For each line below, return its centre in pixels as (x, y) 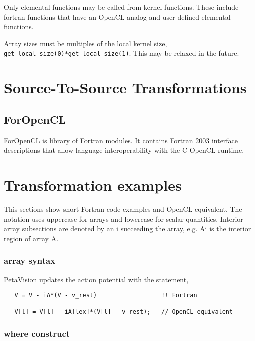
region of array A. (31, 238)
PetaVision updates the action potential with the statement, (96, 279)
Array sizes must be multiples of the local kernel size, (86, 43)
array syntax (30, 261)
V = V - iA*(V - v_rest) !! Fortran (106, 296)
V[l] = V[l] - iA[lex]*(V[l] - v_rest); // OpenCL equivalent (124, 312)
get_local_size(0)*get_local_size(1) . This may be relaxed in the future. (122, 53)
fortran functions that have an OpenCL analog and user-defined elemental (117, 16)
